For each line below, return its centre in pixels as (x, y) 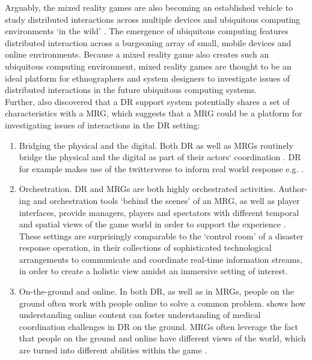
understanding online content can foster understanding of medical (140, 315)
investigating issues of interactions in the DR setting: (102, 124)
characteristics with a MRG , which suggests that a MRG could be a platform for (154, 113)
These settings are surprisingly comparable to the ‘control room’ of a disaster (161, 235)
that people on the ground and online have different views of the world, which (162, 338)
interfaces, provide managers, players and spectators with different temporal (159, 212)
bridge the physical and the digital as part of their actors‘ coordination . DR (160, 157)
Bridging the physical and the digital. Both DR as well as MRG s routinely (156, 145)
